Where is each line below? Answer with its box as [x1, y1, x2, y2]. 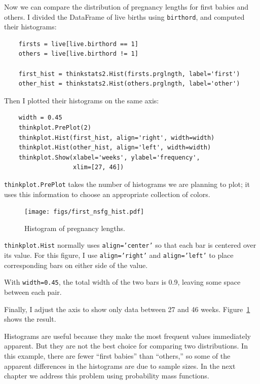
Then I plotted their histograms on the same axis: [4, 95, 159, 105]
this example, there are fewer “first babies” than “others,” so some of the [4, 351, 231, 361]
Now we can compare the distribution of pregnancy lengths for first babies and [4, 2, 248, 12]
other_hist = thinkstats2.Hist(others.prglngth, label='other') [18, 80, 240, 88]
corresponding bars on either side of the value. [4, 259, 148, 270]
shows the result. [4, 314, 56, 324]
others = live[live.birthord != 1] [18, 50, 138, 58]
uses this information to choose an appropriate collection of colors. [4, 188, 210, 199]
